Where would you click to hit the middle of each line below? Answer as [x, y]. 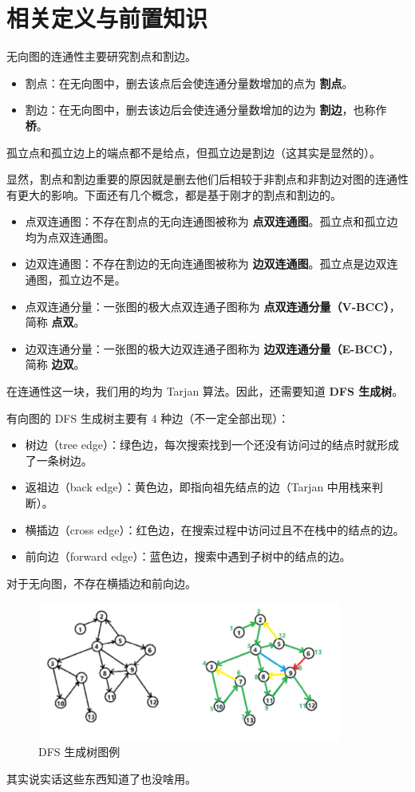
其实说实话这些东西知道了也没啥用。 [101, 779]
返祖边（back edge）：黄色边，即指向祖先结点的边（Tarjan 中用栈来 [198, 487]
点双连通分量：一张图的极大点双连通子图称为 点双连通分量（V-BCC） [207, 306]
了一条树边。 [59, 460]
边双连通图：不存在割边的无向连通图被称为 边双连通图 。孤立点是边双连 [211, 264]
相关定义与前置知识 [107, 18]
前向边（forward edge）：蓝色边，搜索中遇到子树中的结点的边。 [188, 556]
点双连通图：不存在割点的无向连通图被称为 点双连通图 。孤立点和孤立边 [211, 221]
